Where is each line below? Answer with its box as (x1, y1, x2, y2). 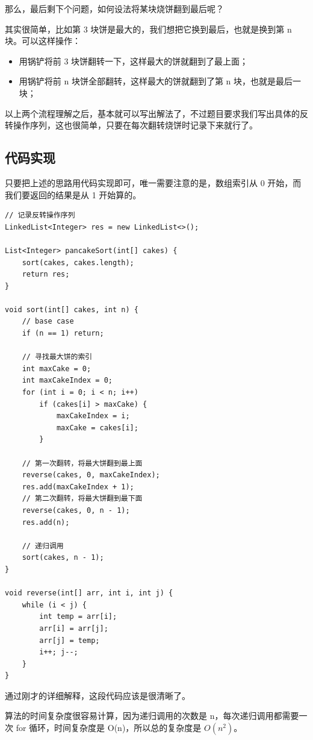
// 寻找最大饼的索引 (22, 353, 93, 362)
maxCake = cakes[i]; (56, 423, 138, 432)
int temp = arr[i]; (39, 612, 117, 621)
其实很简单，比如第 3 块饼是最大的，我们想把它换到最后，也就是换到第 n (5, 22, 292, 35)
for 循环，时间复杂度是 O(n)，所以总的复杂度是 (16, 721, 202, 734)
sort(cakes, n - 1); (22, 553, 104, 562)
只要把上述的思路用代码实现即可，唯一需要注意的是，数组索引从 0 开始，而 (5, 176, 302, 189)
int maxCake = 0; (22, 364, 91, 373)
